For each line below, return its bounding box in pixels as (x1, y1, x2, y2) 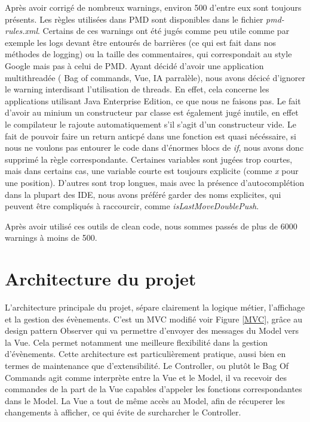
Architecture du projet (5, 266, 197, 291)
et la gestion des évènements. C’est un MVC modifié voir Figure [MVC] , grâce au (5, 312, 302, 325)
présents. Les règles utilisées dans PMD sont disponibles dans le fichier (5, 13, 263, 25)
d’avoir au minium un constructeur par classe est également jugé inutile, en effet (5, 106, 299, 119)
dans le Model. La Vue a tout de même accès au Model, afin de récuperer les (5, 394, 286, 407)
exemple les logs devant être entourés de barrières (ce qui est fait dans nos (5, 36, 277, 48)
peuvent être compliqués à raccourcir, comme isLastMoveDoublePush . (5, 200, 259, 212)
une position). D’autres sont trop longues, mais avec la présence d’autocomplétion (5, 176, 305, 188)
